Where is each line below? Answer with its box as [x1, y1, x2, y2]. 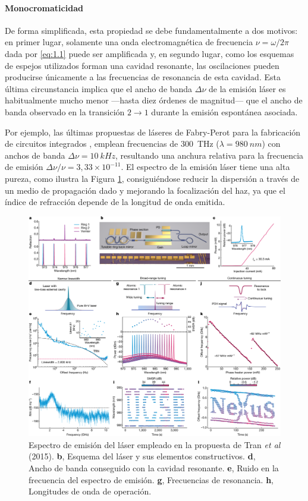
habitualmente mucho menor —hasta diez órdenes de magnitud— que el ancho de [5, 94, 303, 106]
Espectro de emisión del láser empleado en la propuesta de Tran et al [29, 438, 281, 450]
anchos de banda [5, 149, 65, 161]
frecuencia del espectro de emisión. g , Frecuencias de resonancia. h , [29, 473, 274, 486]
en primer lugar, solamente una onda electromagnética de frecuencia [5, 36, 253, 48]
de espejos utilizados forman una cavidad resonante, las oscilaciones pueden [5, 59, 279, 71]
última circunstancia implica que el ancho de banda [5, 82, 193, 94]
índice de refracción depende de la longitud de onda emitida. [5, 196, 225, 208]
